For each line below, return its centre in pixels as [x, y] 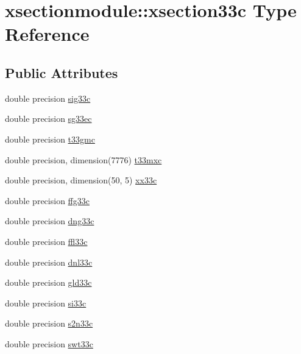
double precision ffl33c [46, 241]
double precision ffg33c [47, 200]
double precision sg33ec [48, 119]
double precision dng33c [50, 221]
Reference [47, 34]
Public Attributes [62, 72]
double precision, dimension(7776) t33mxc [83, 159]
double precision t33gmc [50, 139]
